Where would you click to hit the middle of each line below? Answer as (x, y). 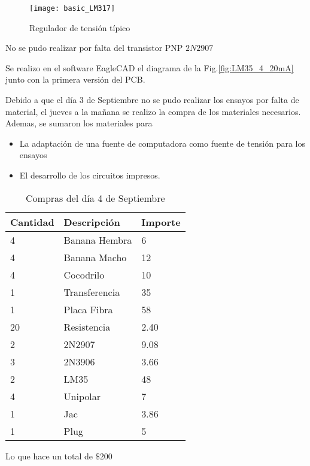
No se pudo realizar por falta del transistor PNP (94, 48)
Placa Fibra (88, 309)
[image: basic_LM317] (72, 8)
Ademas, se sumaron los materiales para (79, 123)
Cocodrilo (84, 274)
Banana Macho (95, 257)
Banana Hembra (98, 240)
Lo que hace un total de (49, 456)
